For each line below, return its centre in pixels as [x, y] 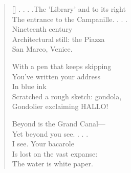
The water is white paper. [52, 164]
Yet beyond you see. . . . [50, 133]
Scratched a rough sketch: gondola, [67, 96]
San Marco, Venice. [42, 49]
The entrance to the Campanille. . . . [70, 19]
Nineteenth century [42, 29]
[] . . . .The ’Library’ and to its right [69, 9]
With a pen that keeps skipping [62, 66]
